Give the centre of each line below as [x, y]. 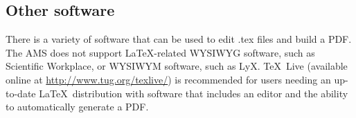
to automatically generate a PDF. [77, 107]
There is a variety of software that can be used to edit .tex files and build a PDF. [179, 39]
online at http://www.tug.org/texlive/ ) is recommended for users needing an [168, 79]
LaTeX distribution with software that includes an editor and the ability [194, 93]
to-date [21, 93]
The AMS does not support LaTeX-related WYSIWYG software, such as [160, 52]
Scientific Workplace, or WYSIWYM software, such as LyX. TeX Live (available [177, 66]
